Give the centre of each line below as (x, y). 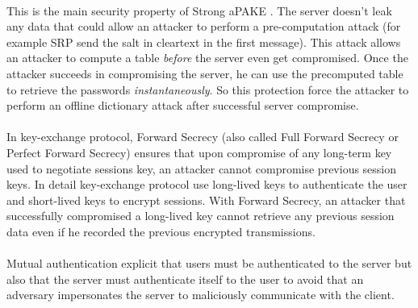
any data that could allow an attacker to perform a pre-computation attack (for (204, 26)
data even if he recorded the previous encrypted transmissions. (161, 231)
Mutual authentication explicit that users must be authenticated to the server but (209, 263)
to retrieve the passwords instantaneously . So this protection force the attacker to (208, 89)
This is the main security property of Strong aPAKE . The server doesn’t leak (199, 10)
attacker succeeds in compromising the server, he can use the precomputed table (205, 73)
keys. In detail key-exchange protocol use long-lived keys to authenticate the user (207, 184)
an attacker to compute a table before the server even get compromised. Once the (207, 58)
